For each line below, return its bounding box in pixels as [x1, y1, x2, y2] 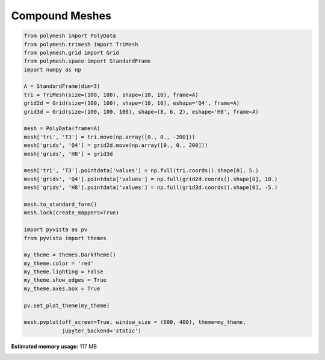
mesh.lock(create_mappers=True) [23, 209, 120, 216]
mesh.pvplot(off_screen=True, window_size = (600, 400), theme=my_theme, [23, 319, 246, 326]
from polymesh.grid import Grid [23, 49, 120, 56]
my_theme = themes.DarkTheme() [23, 252, 117, 258]
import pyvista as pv [23, 226, 88, 233]
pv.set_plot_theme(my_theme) [23, 302, 110, 309]
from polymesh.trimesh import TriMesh [23, 41, 138, 48]
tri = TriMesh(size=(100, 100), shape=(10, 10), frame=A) [23, 91, 199, 98]
